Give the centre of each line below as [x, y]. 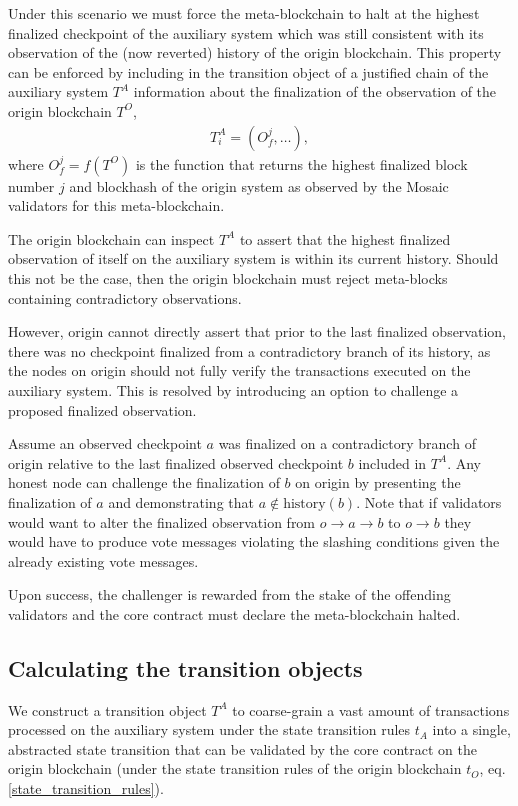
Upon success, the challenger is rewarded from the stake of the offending [229, 594]
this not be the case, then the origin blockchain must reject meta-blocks [228, 277]
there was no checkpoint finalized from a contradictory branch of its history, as [249, 350]
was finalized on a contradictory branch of [347, 443]
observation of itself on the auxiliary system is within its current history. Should [253, 258]
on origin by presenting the [378, 482]
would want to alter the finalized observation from [162, 521]
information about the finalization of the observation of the [315, 91]
